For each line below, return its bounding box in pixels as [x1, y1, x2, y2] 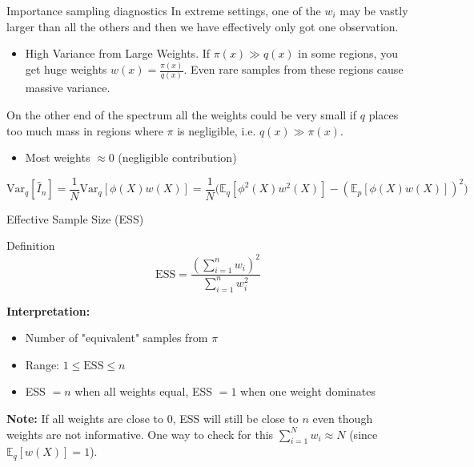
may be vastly [339, 2, 408, 18]
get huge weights [25, 61, 107, 78]
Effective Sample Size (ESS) [6, 210, 144, 227]
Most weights [25, 149, 90, 166]
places [368, 107, 399, 123]
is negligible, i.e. [177, 122, 256, 139]
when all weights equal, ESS [74, 383, 213, 400]
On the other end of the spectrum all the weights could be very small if [6, 107, 357, 123]
